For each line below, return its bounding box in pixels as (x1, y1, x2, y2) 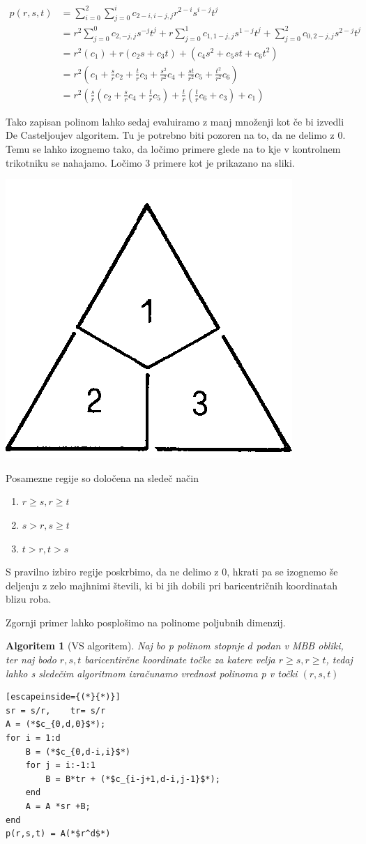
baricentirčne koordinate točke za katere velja (84, 652, 275, 667)
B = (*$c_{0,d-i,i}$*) (25, 746, 130, 757)
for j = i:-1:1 (25, 760, 96, 771)
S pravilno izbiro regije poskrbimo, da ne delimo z (6, 564, 219, 579)
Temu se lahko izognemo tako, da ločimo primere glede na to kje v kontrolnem (6, 141, 341, 156)
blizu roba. (6, 591, 52, 606)
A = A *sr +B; (25, 801, 91, 811)
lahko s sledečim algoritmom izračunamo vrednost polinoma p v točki (6, 665, 298, 680)
